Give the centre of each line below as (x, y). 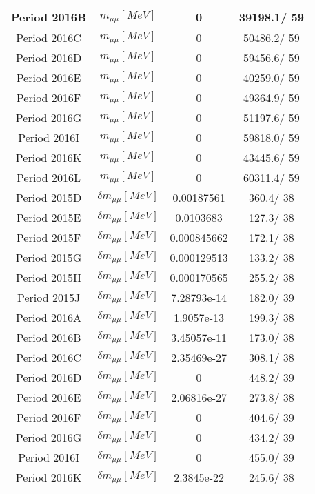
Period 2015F (49, 237)
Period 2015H (49, 277)
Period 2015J (49, 297)
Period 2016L (49, 177)
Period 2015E (49, 217)
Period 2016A (49, 317)
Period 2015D (49, 197)
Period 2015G (49, 257)
